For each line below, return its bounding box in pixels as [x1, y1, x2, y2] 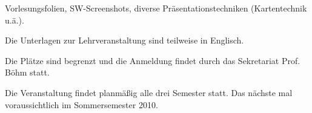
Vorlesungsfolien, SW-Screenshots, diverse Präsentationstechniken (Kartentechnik [5, 2, 307, 14]
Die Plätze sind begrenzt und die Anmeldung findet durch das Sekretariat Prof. [5, 54, 300, 66]
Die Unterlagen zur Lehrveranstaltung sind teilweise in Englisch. [5, 34, 244, 47]
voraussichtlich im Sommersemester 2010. [5, 98, 158, 111]
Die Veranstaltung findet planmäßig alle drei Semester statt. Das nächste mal [5, 86, 293, 98]
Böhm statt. [5, 66, 50, 79]
